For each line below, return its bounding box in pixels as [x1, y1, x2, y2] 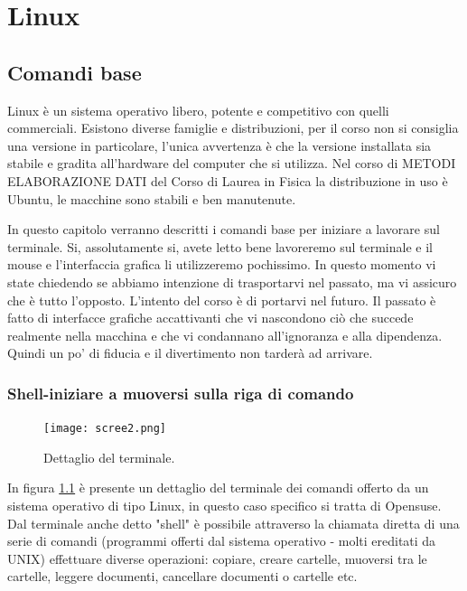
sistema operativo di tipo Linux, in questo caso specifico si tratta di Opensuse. [7, 495, 442, 514]
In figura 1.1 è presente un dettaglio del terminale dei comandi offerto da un [7, 478, 429, 497]
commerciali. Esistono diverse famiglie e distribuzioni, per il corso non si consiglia [7, 118, 459, 137]
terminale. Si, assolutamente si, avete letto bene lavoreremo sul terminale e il [7, 237, 433, 256]
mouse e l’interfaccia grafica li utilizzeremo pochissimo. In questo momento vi [7, 255, 436, 274]
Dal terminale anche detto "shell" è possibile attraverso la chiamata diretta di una [7, 513, 460, 532]
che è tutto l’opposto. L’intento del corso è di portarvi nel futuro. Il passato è [7, 290, 436, 309]
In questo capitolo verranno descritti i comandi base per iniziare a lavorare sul [7, 220, 440, 239]
